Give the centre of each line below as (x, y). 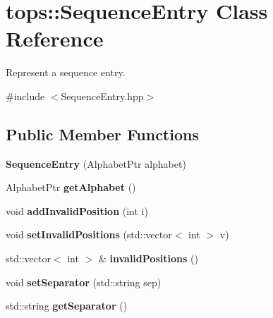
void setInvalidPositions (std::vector (89, 234)
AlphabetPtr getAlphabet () (71, 187)
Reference (55, 38)
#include (25, 96)
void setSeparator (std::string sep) (84, 282)
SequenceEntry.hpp (102, 96)
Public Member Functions (102, 134)
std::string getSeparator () (67, 306)
